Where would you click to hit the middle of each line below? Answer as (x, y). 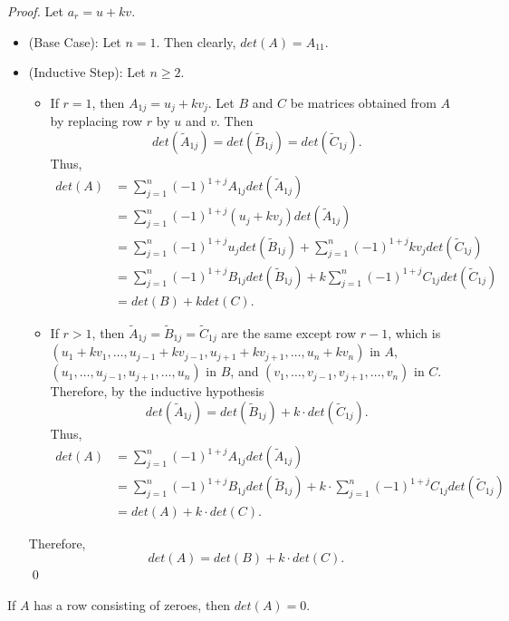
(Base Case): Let (75, 41)
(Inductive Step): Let (87, 72)
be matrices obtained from (363, 102)
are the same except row (289, 332)
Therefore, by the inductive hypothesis (157, 391)
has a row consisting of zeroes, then (132, 604)
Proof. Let (35, 11)
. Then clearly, (196, 41)
